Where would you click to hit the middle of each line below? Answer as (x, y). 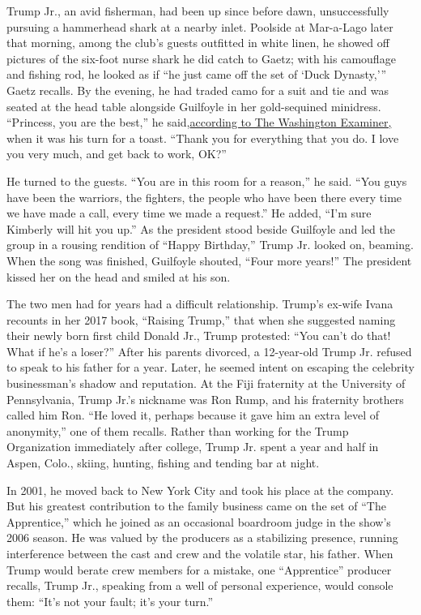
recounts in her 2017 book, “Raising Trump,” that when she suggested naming (201, 319)
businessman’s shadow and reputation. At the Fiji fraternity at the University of (206, 383)
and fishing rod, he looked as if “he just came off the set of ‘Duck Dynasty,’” (197, 74)
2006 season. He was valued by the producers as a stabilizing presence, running (202, 538)
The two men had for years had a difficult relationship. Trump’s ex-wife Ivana (200, 304)
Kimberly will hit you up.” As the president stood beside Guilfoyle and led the (201, 228)
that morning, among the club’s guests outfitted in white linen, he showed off (198, 43)
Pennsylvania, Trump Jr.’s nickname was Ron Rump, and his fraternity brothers (205, 399)
